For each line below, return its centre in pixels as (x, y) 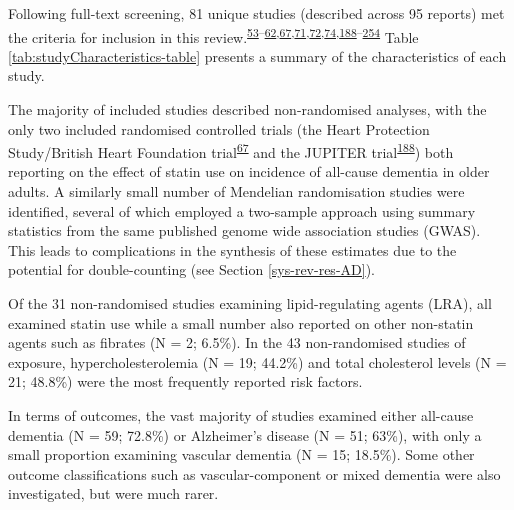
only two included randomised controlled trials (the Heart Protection (219, 128)
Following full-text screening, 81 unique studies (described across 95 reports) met (256, 13)
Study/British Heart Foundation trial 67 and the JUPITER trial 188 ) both (231, 150)
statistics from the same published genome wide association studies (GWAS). (244, 230)
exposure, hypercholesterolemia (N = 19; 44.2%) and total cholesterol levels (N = (257, 361)
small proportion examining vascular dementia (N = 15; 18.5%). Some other (241, 454)
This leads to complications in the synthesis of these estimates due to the (232, 249)
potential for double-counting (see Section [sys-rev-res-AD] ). (191, 269)
